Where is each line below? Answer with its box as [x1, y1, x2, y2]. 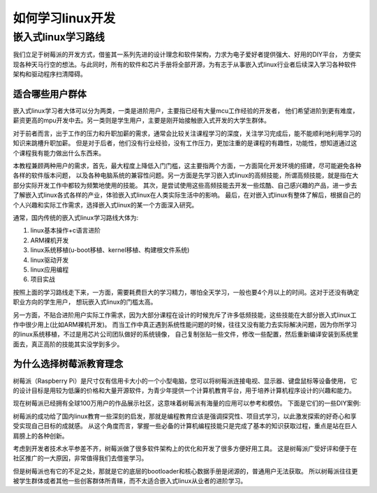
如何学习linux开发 [13, 10, 116, 26]
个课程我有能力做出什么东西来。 [13, 149, 105, 157]
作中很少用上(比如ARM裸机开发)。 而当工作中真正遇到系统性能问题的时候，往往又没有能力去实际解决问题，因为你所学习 [13, 320, 357, 328]
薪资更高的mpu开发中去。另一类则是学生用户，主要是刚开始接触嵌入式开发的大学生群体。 [13, 116, 271, 125]
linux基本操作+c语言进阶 [30, 226, 101, 235]
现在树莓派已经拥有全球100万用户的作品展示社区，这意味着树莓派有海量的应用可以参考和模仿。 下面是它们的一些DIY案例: [13, 399, 361, 408]
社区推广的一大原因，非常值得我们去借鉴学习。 [13, 454, 148, 462]
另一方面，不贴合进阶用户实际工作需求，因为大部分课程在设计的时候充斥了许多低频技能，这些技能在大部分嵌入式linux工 [13, 311, 357, 319]
